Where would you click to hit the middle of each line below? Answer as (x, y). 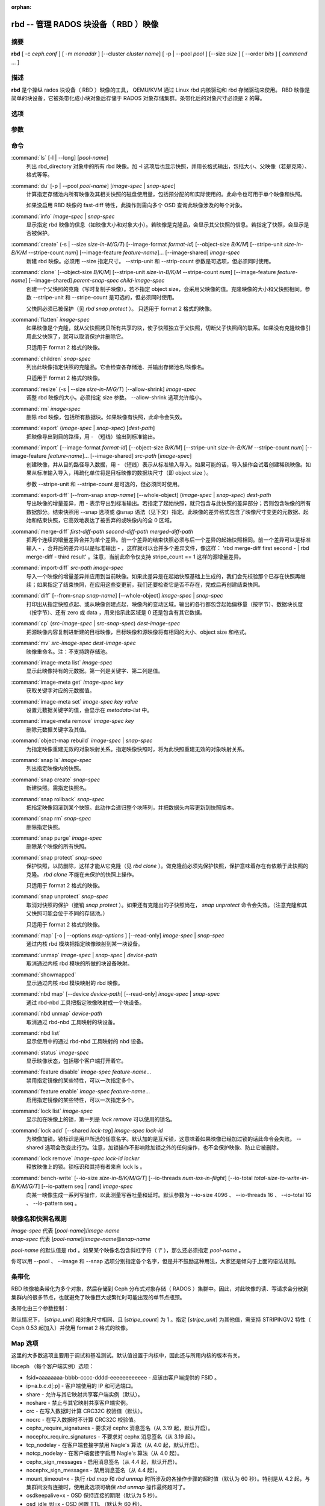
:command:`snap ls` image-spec (51, 760)
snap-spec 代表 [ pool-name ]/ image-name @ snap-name (81, 1239)
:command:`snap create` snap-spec (56, 780)
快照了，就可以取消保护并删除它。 (84, 336)
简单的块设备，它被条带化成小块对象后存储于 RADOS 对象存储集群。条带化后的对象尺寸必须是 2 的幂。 (138, 98)
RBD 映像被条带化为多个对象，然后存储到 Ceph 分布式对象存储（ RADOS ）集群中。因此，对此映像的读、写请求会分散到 (160, 1289)
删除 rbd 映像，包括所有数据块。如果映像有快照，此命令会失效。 (106, 417)
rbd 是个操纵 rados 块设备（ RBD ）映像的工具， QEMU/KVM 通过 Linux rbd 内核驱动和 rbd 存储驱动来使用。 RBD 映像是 (160, 90)
